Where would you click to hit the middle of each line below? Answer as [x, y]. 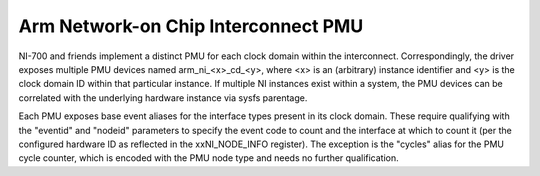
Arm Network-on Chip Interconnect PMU [191, 26]
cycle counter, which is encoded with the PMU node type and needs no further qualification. [208, 158]
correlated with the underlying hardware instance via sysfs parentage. [163, 97]
